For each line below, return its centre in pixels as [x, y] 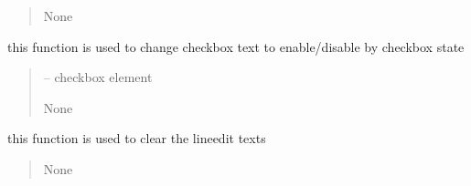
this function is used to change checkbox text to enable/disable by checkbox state [236, 46]
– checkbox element [98, 77]
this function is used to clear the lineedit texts [137, 138]
